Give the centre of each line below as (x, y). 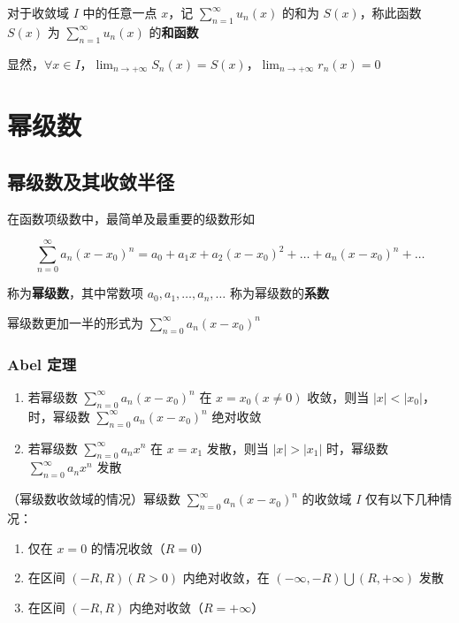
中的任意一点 (120, 12)
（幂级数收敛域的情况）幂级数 (94, 499)
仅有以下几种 (403, 499)
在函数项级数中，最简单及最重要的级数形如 (131, 218)
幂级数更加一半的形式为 (75, 322)
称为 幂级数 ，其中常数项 (75, 293)
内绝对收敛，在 (226, 577)
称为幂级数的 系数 (279, 293)
